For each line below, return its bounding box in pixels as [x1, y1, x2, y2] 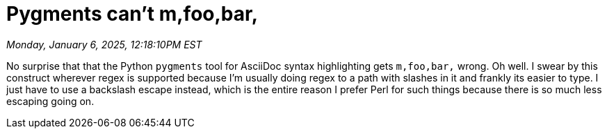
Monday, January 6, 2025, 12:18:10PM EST [6, 38, 202, 50]
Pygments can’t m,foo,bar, [6, 2, 259, 26]
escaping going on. [6, 95, 95, 107]
